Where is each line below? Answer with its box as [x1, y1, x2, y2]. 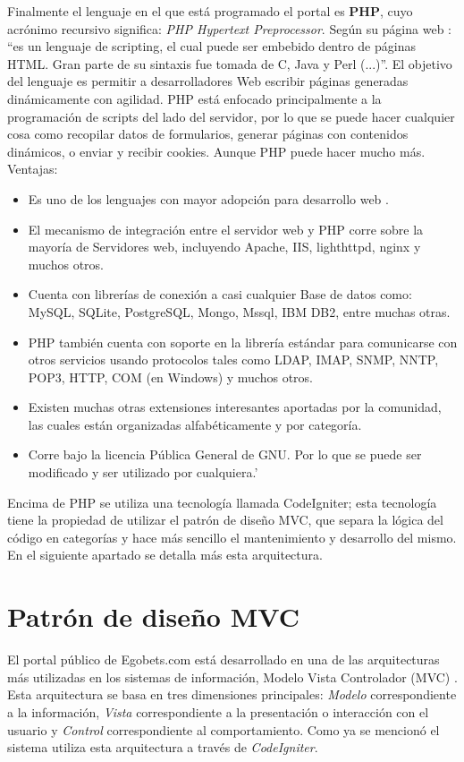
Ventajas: [7, 159, 58, 178]
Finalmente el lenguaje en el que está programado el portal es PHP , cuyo [7, 2, 413, 20]
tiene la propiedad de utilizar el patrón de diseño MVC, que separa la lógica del [7, 510, 443, 529]
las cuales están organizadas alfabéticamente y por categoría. [28, 415, 362, 433]
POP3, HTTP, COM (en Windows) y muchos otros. [28, 367, 313, 386]
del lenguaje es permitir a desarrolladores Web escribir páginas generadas [7, 72, 409, 90]
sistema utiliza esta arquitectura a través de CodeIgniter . [7, 738, 318, 757]
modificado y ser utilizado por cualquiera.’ [28, 463, 258, 482]
